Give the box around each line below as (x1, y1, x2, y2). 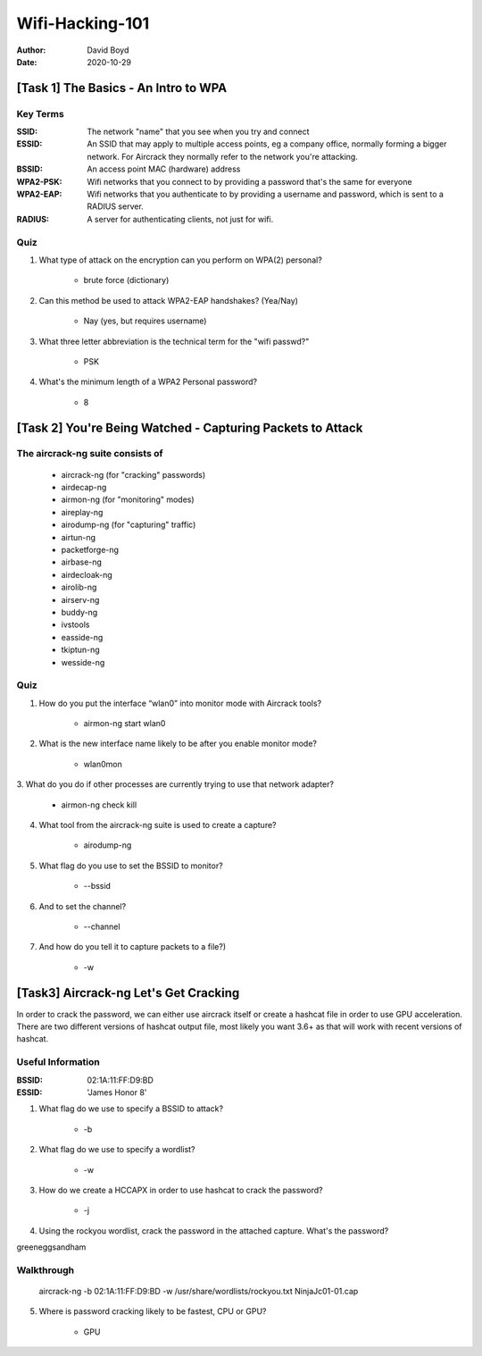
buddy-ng (61, 607, 98, 617)
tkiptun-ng (61, 644, 100, 656)
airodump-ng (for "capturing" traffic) (61, 519, 196, 531)
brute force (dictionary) (83, 275, 170, 286)
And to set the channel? (38, 900, 127, 911)
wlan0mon (83, 758, 122, 769)
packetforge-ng (61, 545, 120, 556)
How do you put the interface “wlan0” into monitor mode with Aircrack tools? (38, 698, 321, 708)
